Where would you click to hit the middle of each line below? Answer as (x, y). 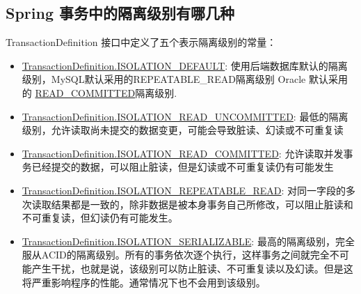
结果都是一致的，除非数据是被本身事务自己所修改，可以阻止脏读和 (202, 204)
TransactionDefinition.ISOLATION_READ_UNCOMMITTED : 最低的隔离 (185, 116)
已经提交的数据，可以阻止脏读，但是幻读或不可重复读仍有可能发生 (183, 167)
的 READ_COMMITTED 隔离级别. (99, 92)
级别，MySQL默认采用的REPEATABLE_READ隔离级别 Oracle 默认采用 (185, 79)
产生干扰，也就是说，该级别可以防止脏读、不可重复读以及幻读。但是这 (192, 268)
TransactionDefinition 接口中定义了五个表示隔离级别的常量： (141, 42)
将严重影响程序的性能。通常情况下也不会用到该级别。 (144, 282)
